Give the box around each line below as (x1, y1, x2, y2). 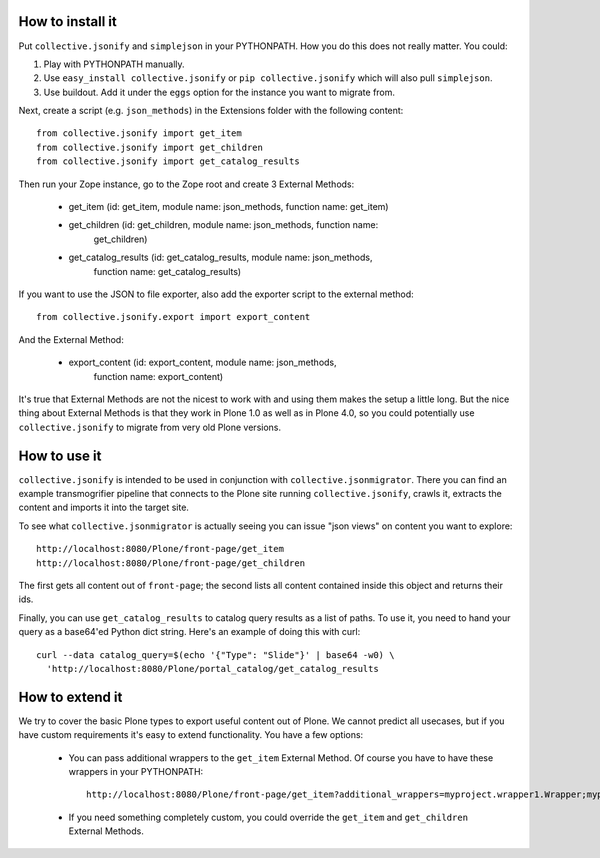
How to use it (18, 447, 102, 464)
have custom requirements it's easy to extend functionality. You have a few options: (18, 729, 364, 741)
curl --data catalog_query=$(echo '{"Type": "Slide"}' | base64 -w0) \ (36, 649, 395, 660)
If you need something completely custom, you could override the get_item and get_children (68, 811, 469, 823)
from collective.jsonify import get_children (36, 141, 264, 153)
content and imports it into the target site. (18, 501, 190, 514)
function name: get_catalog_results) (93, 265, 242, 277)
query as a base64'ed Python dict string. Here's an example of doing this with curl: (18, 626, 361, 638)
